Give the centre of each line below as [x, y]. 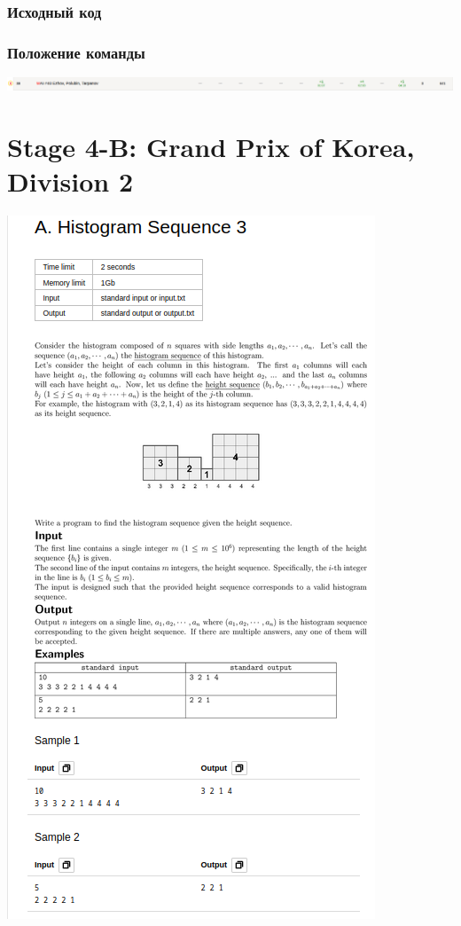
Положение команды [76, 52]
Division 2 [70, 181]
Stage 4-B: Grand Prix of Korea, [211, 147]
